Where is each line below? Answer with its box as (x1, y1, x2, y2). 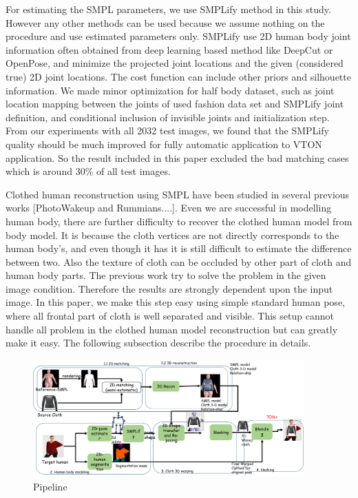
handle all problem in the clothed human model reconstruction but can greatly (6, 322, 338, 336)
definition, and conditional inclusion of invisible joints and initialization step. (6, 110, 330, 124)
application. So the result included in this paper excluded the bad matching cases (6, 150, 349, 165)
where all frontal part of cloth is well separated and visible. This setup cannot (6, 309, 334, 323)
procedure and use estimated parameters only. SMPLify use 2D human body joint (6, 29, 351, 43)
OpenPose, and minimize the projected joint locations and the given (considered (6, 56, 344, 70)
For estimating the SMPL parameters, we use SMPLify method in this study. (6, 2, 331, 16)
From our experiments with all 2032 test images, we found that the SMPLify (6, 123, 329, 138)
